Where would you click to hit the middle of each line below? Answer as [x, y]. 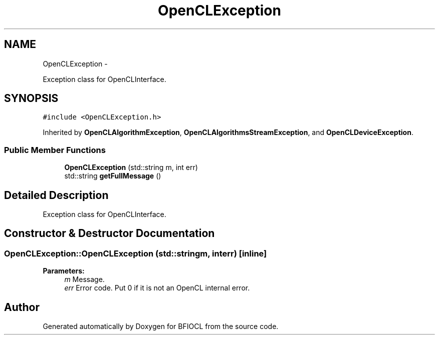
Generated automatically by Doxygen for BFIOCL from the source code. [161, 326]
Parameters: [64, 271]
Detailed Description [56, 195]
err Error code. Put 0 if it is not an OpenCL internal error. [157, 288]
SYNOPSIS [31, 98]
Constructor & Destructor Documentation [109, 233]
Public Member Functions [55, 150]
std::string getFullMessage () [113, 176]
